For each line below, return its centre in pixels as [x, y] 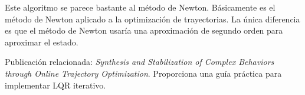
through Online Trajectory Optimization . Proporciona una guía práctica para [143, 73]
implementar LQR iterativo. [55, 85]
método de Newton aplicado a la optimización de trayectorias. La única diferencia [152, 19]
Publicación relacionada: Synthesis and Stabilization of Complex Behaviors [140, 62]
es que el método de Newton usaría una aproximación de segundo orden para [144, 30]
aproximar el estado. [42, 42]
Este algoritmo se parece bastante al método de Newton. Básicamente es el [140, 7]
